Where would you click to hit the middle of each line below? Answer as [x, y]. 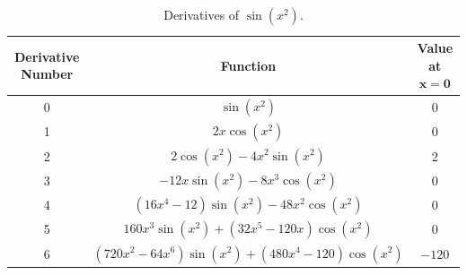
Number [47, 74]
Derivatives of [202, 14]
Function [248, 65]
